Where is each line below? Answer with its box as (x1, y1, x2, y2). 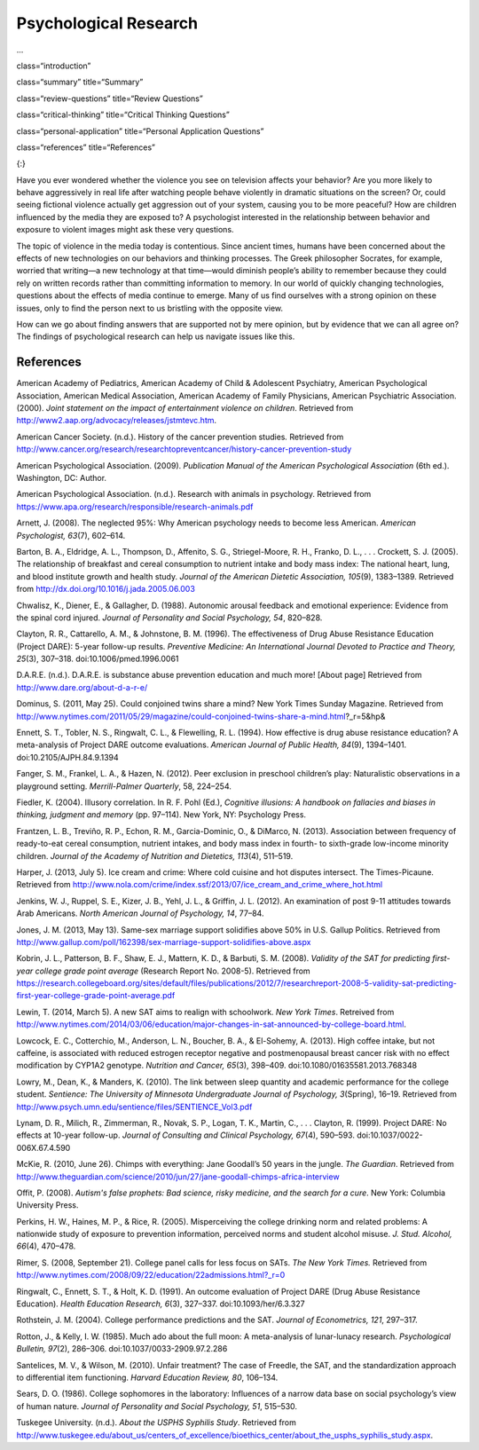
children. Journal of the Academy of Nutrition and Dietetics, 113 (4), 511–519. (16, 850, 294, 861)
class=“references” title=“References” (16, 142, 155, 153)
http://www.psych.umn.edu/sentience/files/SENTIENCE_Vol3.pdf (16, 1101, 253, 1112)
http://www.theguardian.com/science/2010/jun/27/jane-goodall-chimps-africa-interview (16, 1171, 341, 1182)
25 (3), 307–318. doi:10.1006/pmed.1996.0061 (16, 653, 179, 665)
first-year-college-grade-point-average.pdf (16, 990, 176, 1001)
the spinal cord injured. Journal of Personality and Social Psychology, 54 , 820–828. (16, 612, 323, 623)
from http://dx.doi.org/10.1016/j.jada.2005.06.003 (16, 584, 195, 595)
